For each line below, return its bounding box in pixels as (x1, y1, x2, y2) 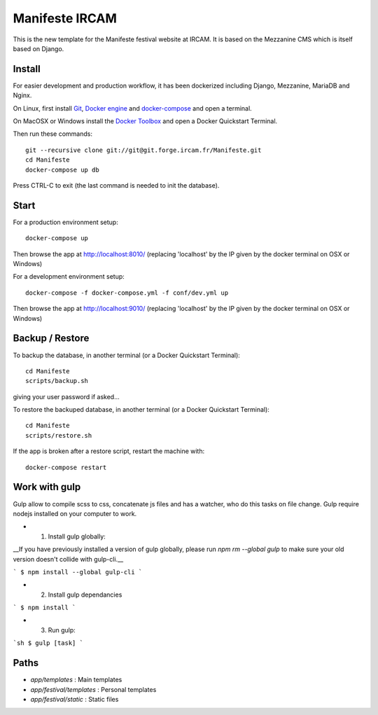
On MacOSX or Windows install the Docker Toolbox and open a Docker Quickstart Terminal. (13, 117, 278, 125)
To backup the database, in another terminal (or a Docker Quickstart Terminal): (13, 351, 241, 359)
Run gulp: (48, 625, 76, 634)
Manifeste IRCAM (13, 11, 117, 26)
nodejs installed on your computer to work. (13, 509, 137, 518)
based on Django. (13, 44, 64, 53)
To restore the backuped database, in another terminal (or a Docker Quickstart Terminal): (13, 405, 269, 414)
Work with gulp (13, 481, 81, 493)
